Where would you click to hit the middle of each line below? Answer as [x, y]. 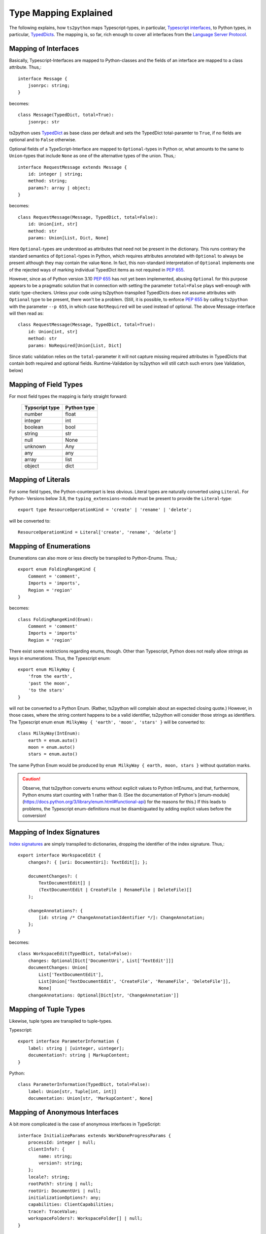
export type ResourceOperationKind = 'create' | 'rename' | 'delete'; [105, 510]
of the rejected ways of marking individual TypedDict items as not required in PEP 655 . [97, 270]
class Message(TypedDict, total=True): [66, 115]
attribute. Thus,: [25, 67]
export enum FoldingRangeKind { [57, 569]
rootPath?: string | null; [61, 1184]
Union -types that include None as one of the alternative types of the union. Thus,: [92, 156]
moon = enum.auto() [51, 747]
